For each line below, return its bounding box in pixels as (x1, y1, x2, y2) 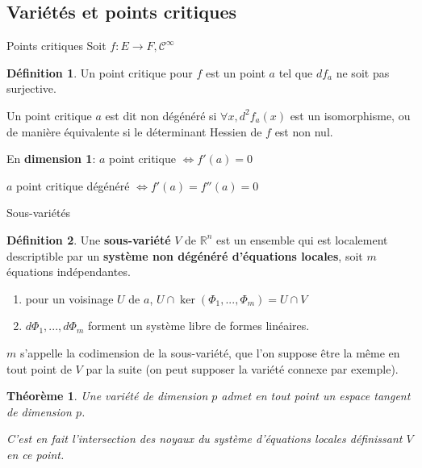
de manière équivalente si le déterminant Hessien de (6, 123, 262, 140)
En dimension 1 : (6, 150, 96, 167)
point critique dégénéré (16, 177, 130, 194)
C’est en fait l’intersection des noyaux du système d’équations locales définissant (6, 430, 403, 447)
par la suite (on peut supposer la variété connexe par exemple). (86, 360, 399, 377)
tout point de (6, 360, 72, 377)
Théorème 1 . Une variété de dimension (6, 387, 208, 404)
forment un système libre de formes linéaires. (87, 317, 310, 334)
